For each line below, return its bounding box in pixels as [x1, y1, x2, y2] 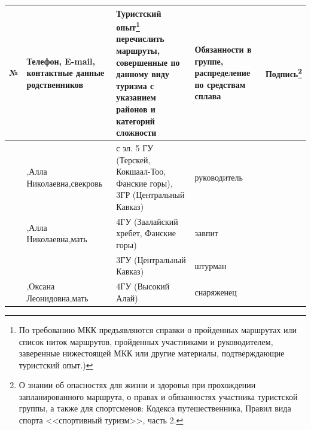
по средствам [194, 78, 246, 90]
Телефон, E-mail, [26, 54, 95, 67]
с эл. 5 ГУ [116, 141, 154, 154]
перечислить [116, 32, 164, 45]
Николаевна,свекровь [26, 176, 103, 189]
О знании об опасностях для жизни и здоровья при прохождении [19, 379, 256, 391]
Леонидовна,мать [26, 291, 89, 304]
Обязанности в [194, 43, 252, 56]
